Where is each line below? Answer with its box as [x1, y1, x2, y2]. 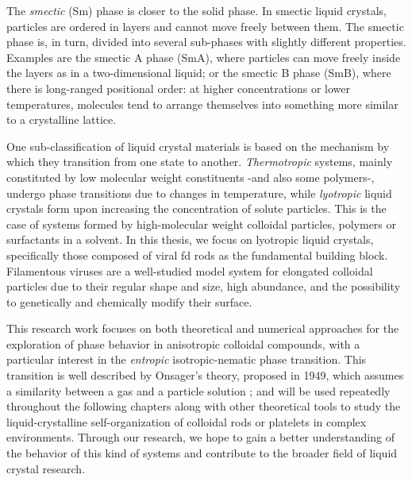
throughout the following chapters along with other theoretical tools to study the [6, 398, 401, 415]
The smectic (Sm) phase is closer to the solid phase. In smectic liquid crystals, [6, 2, 387, 18]
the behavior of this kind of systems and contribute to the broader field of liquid [6, 445, 398, 461]
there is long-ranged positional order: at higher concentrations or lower [6, 79, 351, 96]
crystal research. [6, 460, 86, 476]
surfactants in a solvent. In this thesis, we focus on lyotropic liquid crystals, [6, 231, 374, 248]
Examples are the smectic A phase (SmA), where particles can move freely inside [6, 48, 401, 65]
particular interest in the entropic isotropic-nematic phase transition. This [6, 351, 367, 368]
